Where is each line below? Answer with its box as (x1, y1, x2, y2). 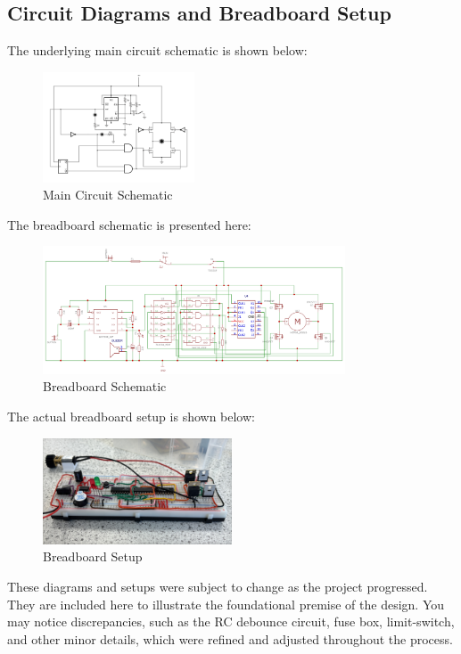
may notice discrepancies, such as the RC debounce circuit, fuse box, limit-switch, (7, 612, 455, 631)
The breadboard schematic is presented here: (7, 215, 251, 233)
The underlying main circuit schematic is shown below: (7, 41, 308, 60)
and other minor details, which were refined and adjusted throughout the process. (7, 629, 453, 648)
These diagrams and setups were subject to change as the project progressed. (7, 577, 428, 596)
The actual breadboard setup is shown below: (7, 407, 255, 426)
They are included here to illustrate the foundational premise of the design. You (7, 594, 445, 613)
